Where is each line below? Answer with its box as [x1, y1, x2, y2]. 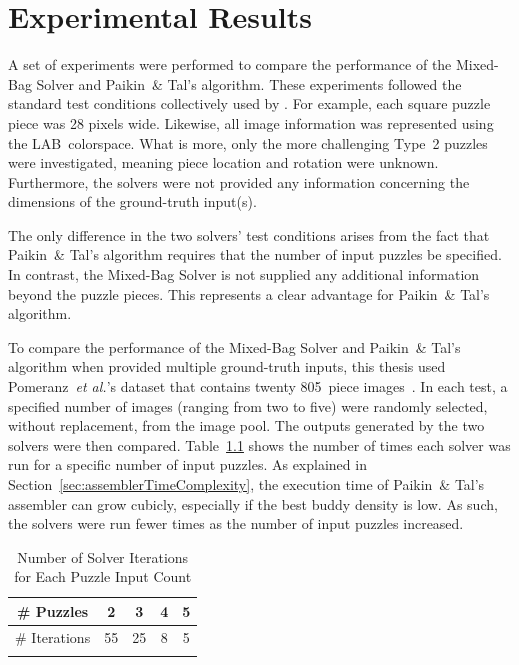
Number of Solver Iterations [17, 546, 189, 567]
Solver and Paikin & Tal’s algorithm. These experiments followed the [36, 73, 462, 94]
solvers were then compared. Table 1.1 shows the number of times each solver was [8, 434, 511, 455]
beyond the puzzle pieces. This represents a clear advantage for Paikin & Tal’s [8, 283, 490, 304]
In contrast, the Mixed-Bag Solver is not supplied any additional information [8, 264, 480, 285]
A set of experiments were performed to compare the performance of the [8, 54, 452, 75]
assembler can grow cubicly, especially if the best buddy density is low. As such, [8, 493, 498, 514]
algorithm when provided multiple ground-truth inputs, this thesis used [8, 356, 446, 377]
